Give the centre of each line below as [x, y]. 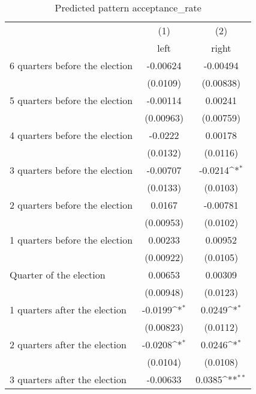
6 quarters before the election [71, 65]
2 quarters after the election [68, 344]
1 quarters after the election [68, 309]
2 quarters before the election [71, 205]
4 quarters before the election [71, 135]
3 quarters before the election [71, 170]
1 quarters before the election [71, 240]
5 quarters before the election [71, 100]
